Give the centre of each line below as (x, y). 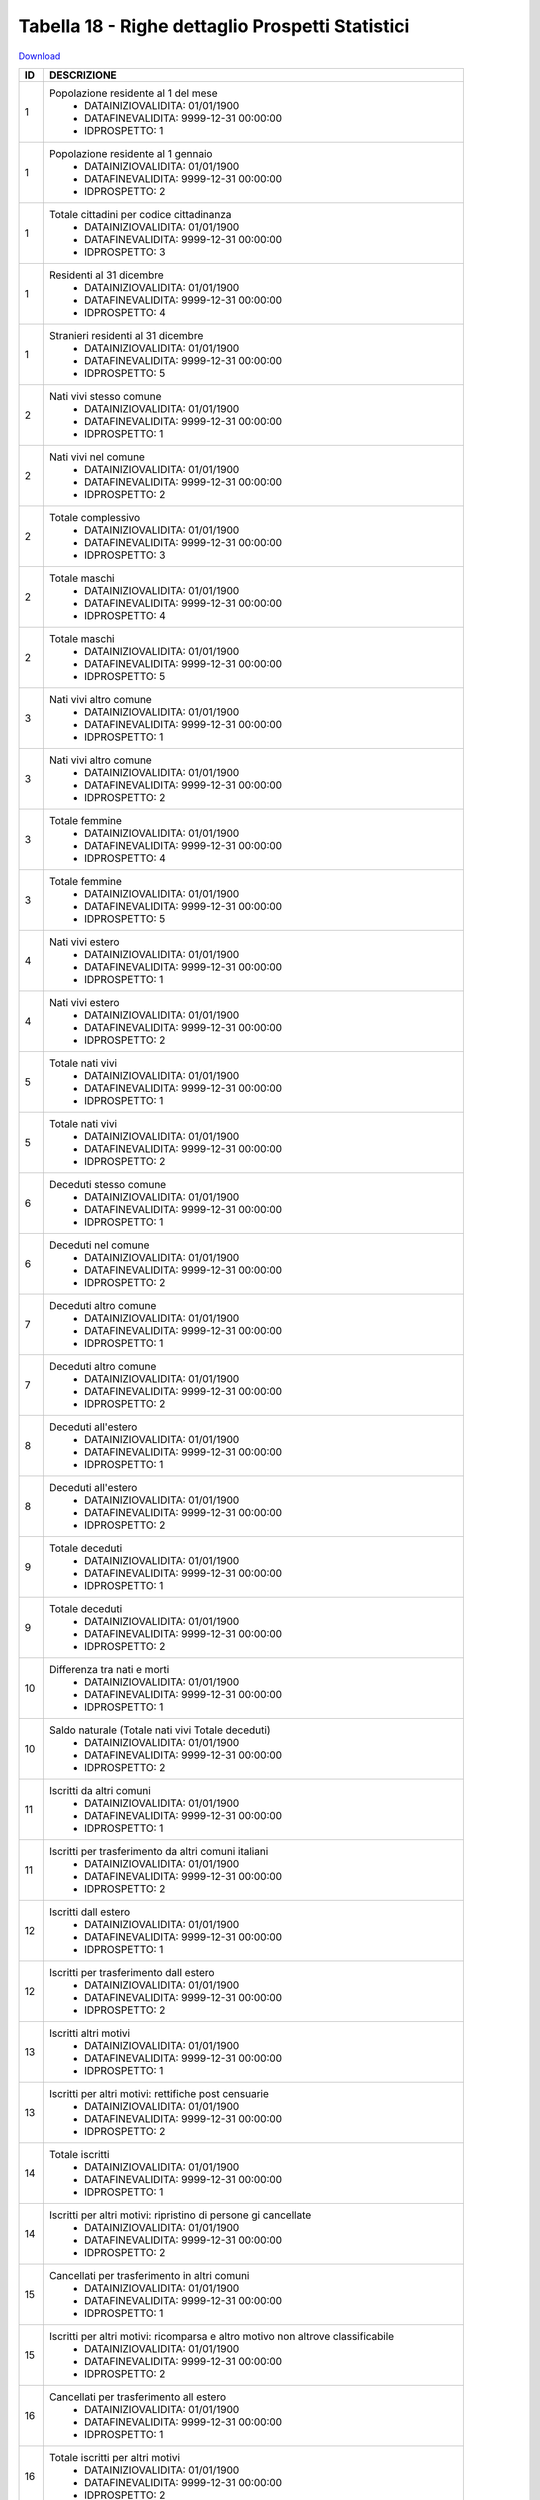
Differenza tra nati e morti (109, 1669)
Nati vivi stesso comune (105, 396)
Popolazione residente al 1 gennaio (130, 153)
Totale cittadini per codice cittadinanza (140, 214)
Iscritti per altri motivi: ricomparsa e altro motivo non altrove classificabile (221, 2336)
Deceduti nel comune (99, 1245)
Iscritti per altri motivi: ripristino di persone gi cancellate (180, 2215)
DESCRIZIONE (82, 75)
